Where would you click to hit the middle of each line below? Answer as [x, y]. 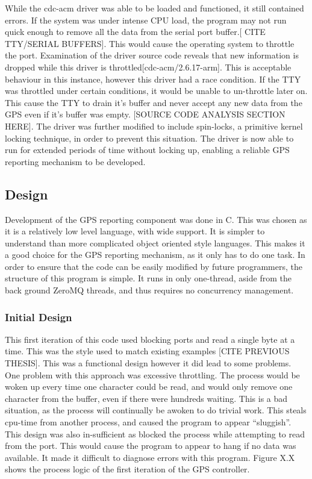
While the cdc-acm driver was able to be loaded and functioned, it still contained [154, 8]
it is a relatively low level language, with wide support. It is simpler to [135, 231]
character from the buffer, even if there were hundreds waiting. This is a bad [146, 398]
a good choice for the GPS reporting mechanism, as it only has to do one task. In [155, 255]
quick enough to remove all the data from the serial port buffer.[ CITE [135, 32]
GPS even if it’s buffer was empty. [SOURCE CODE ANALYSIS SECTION [145, 114]
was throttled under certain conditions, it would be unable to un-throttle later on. [156, 91]
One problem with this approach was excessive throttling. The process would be [152, 374]
